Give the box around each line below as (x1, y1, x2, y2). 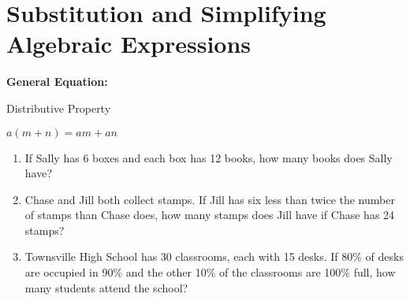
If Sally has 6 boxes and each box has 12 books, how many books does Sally (24, 149, 393, 165)
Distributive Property (6, 99, 111, 116)
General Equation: (6, 73, 108, 90)
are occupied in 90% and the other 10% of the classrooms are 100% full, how (24, 264, 396, 281)
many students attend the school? (24, 279, 188, 295)
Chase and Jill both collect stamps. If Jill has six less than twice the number (24, 191, 395, 207)
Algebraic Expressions (6, 28, 252, 60)
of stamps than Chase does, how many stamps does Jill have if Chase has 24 (24, 206, 395, 223)
